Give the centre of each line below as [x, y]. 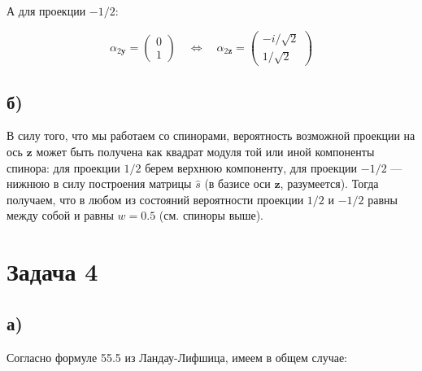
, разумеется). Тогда [329, 183]
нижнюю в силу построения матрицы [99, 183]
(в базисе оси [237, 183]
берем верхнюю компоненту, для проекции [251, 167]
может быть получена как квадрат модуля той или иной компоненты [205, 152]
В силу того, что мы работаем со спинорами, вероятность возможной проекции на [211, 135]
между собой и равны [60, 215]
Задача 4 [52, 271]
